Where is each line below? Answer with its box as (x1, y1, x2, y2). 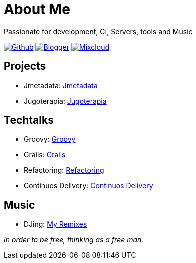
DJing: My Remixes (24, 220, 87, 229)
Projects (4, 60, 46, 73)
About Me (4, 1, 70, 18)
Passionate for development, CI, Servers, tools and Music (4, 27, 193, 36)
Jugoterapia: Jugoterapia (24, 96, 107, 105)
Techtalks (4, 114, 54, 127)
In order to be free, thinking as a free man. (4, 235, 144, 244)
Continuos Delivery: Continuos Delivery (24, 181, 153, 190)
